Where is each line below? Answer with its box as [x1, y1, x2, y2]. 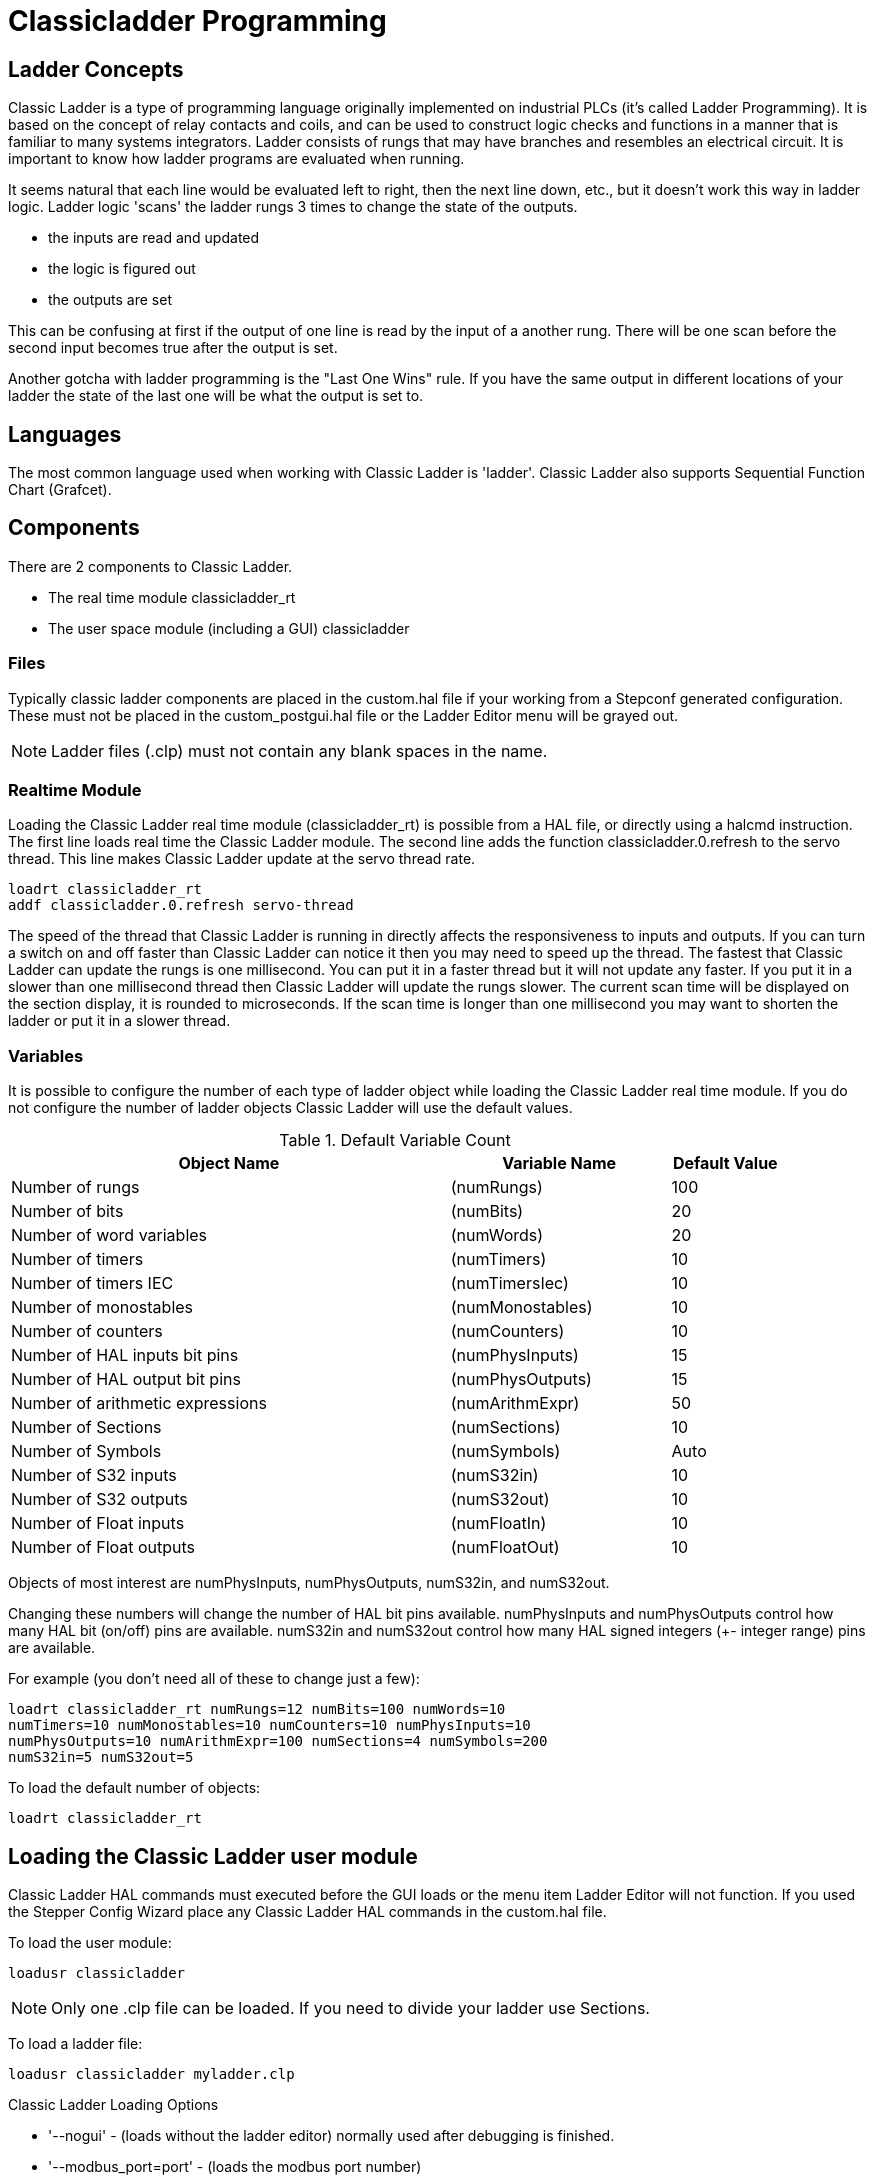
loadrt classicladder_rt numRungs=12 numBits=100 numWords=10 [8, 1701, 506, 1718]
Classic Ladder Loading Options [8, 2095, 219, 2113]
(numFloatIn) [450, 1513, 547, 1534]
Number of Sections [11, 1417, 162, 1438]
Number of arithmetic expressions [11, 1393, 267, 1414]
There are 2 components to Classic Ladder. [8, 557, 293, 575]
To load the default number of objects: [8, 1779, 261, 1797]
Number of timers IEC [11, 1273, 174, 1294]
